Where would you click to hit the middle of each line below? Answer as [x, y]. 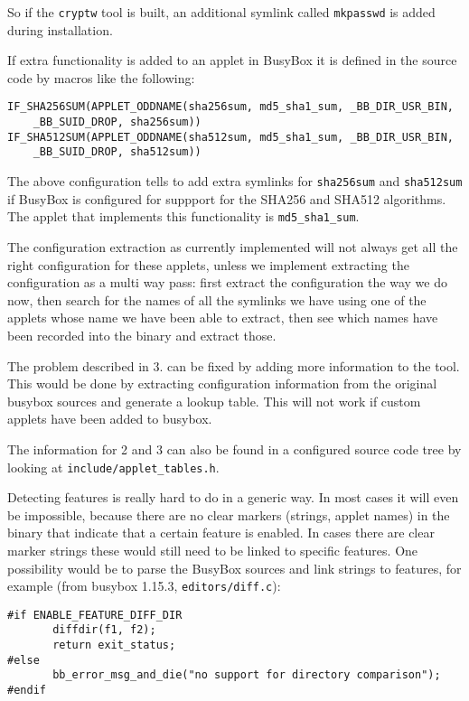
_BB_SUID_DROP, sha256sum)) [117, 122]
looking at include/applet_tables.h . [113, 467]
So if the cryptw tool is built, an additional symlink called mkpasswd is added [221, 12]
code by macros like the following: [101, 77]
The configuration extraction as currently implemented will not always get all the [233, 246]
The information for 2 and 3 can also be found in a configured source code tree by [234, 449]
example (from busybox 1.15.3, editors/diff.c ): [144, 586]
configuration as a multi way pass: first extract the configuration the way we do [227, 282]
